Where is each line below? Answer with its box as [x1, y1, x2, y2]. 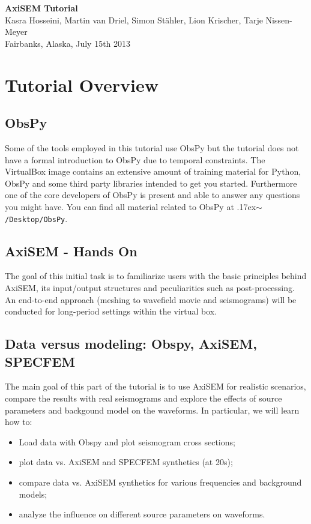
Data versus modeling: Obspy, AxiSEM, [5, 334, 257, 353]
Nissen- [265, 13, 292, 26]
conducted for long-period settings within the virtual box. [5, 305, 217, 318]
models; [19, 487, 47, 500]
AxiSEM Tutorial [5, 2, 78, 14]
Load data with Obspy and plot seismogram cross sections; [19, 435, 235, 448]
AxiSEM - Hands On [5, 241, 137, 260]
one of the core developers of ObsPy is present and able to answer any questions [5, 188, 300, 201]
